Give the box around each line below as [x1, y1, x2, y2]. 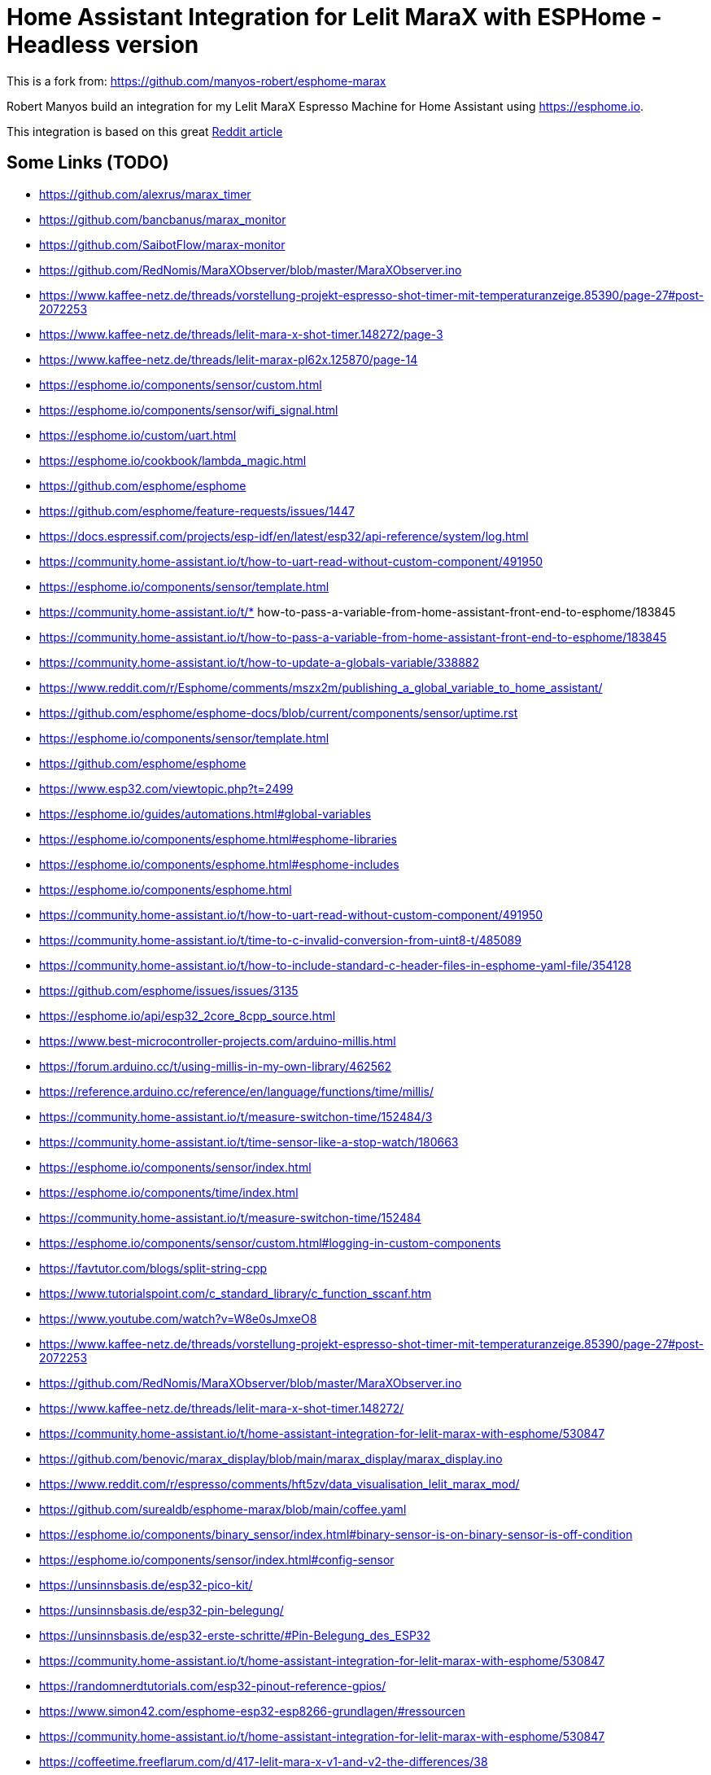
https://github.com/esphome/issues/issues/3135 [39, 983, 299, 997]
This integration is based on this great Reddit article [7, 124, 283, 138]
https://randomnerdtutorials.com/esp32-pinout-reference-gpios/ [39, 1678, 386, 1693]
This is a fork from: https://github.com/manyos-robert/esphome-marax [7, 73, 386, 88]
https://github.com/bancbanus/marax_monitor [39, 212, 286, 226]
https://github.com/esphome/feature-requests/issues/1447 [39, 503, 355, 518]
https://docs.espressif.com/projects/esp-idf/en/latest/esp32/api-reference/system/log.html [39, 528, 529, 543]
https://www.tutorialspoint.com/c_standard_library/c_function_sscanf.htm [39, 1286, 432, 1300]
